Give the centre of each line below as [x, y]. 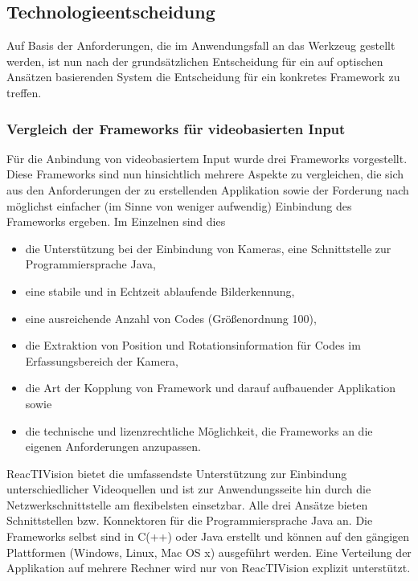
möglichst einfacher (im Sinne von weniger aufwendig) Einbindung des [179, 205]
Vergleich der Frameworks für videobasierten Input [176, 128]
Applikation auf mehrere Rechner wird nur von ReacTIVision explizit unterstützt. [209, 568]
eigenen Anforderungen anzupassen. [113, 446]
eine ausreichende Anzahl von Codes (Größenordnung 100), [171, 318]
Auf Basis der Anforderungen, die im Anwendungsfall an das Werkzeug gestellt [201, 45]
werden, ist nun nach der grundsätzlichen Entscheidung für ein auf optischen [195, 61]
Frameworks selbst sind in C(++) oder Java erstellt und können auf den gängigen [208, 536]
